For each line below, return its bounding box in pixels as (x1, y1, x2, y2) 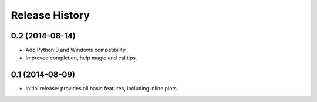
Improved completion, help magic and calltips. (25, 54, 137, 61)
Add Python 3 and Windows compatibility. (25, 47, 127, 54)
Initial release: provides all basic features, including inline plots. (25, 85, 178, 92)
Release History (11, 9, 90, 22)
